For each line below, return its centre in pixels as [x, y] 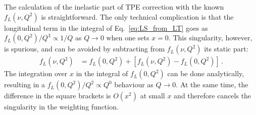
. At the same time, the [212, 84]
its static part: [226, 49]
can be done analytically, [206, 73]
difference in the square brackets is [58, 96]
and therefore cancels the [213, 96]
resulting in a [25, 84]
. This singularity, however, [210, 38]
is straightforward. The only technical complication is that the [137, 16]
